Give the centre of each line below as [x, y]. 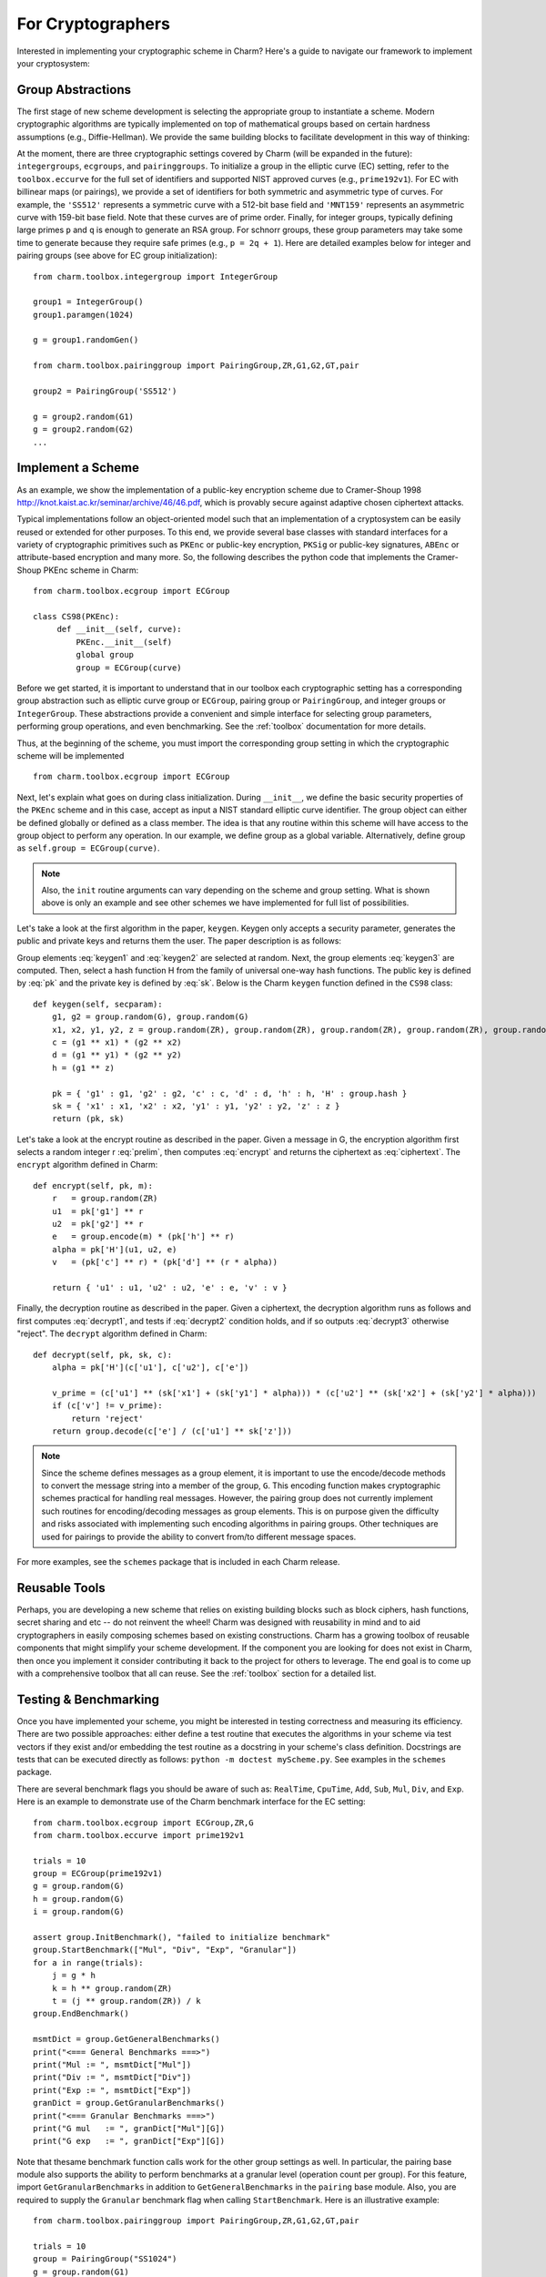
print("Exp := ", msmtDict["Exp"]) [112, 2090]
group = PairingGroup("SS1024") [105, 2259]
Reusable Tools [61, 1588]
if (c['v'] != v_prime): [107, 1406]
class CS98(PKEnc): [76, 617]
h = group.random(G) [79, 1899]
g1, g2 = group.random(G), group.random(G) [150, 1017]
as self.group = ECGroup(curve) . [88, 848]
